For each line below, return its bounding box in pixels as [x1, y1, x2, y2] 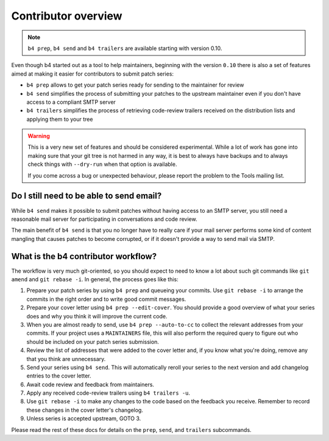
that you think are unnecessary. [26, 355, 106, 362]
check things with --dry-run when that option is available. [27, 160, 177, 168]
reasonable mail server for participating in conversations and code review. [11, 215, 197, 223]
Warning [27, 132, 50, 140]
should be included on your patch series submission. [26, 338, 160, 345]
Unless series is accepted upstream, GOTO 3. [26, 415, 141, 422]
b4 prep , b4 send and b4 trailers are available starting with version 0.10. [27, 45, 222, 52]
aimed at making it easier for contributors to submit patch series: [11, 70, 174, 77]
